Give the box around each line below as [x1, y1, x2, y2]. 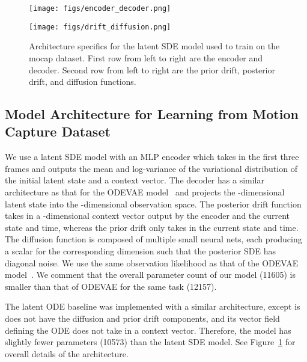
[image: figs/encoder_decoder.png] [29, 4, 171, 13]
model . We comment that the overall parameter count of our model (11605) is [5, 268, 296, 281]
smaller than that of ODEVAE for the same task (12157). [5, 280, 217, 292]
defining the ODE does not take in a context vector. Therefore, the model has [5, 324, 291, 336]
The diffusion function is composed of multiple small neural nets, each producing [5, 233, 302, 245]
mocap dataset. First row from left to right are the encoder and [29, 51, 263, 64]
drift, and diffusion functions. [29, 75, 136, 88]
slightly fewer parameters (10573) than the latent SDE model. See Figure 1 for [5, 336, 296, 348]
